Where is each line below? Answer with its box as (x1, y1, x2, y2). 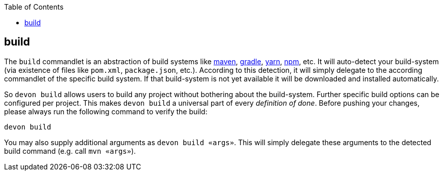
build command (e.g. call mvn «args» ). (4, 146, 136, 155)
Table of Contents (4, 3, 64, 11)
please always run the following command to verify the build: (4, 107, 208, 116)
